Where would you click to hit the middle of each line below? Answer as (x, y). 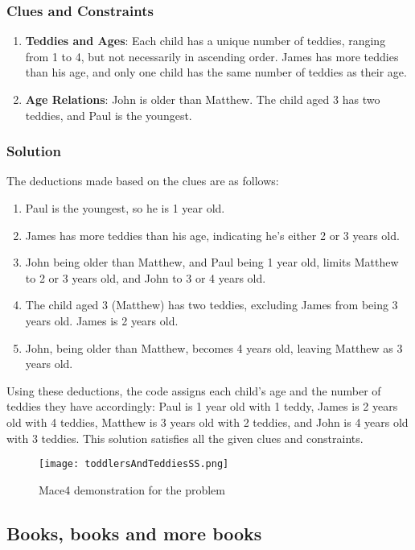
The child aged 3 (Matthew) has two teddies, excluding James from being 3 (212, 305)
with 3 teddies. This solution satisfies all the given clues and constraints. (185, 438)
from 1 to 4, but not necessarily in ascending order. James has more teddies (212, 56)
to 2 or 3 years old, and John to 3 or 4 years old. (146, 277)
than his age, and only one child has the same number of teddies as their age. (216, 72)
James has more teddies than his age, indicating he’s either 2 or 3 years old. (212, 235)
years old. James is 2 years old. (102, 320)
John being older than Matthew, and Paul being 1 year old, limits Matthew (212, 262)
